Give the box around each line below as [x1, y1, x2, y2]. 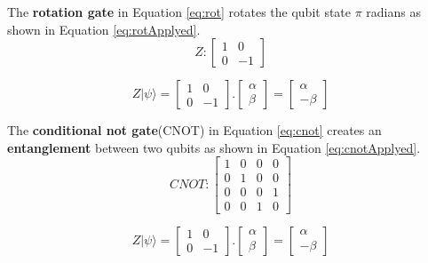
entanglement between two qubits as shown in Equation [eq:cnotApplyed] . [7, 138, 421, 156]
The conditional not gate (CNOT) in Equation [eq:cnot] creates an [7, 121, 382, 139]
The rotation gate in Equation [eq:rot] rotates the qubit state [7, 3, 352, 20]
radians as [366, 3, 421, 20]
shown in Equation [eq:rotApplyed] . [7, 20, 201, 38]
